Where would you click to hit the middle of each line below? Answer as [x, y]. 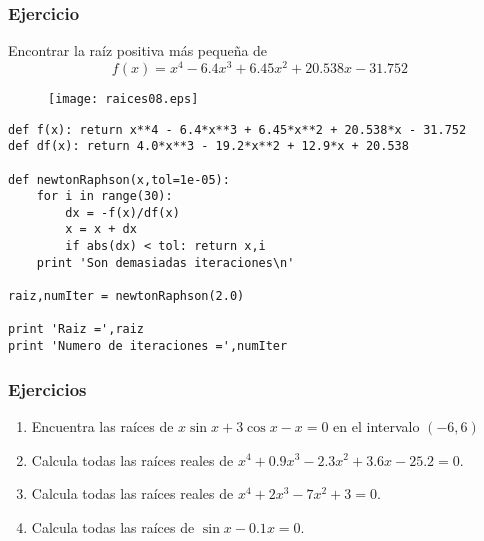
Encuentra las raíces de [102, 425]
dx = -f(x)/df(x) [122, 212]
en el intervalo [376, 425]
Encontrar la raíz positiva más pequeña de [138, 50]
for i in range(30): [104, 196]
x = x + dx [101, 229]
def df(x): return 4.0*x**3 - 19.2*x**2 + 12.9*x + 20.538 [208, 146]
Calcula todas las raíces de [113, 526]
